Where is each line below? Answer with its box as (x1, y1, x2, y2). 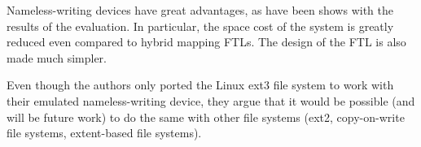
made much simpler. (7, 49, 107, 66)
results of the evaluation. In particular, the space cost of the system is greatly (7, 17, 394, 34)
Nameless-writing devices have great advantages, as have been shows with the (7, 2, 393, 18)
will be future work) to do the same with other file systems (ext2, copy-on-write (7, 108, 405, 125)
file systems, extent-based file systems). (7, 124, 202, 141)
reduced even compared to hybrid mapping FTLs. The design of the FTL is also (7, 33, 406, 50)
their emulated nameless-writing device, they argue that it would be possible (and (7, 92, 415, 109)
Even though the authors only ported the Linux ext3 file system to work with (7, 76, 394, 93)
